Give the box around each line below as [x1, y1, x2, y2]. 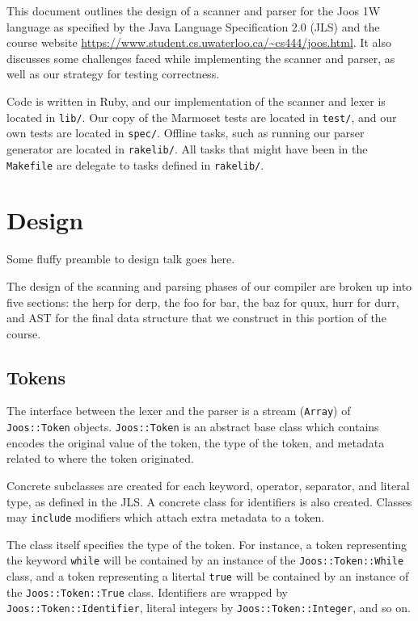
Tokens [6, 364, 65, 389]
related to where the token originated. [6, 450, 194, 467]
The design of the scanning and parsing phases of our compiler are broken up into [6, 277, 412, 294]
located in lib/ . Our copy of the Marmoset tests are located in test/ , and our [6, 108, 397, 125]
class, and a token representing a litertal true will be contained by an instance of [6, 568, 409, 585]
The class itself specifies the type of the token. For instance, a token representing [6, 535, 407, 552]
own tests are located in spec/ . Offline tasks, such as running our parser [6, 124, 365, 141]
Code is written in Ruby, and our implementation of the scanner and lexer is [6, 92, 386, 109]
